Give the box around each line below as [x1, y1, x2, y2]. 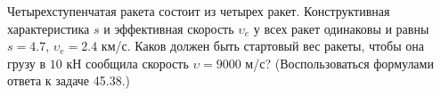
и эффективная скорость [103, 19, 234, 37]
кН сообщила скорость [66, 53, 189, 72]
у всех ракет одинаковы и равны [253, 19, 429, 37]
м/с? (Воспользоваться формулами [245, 53, 434, 72]
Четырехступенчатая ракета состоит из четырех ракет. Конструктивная [7, 2, 390, 20]
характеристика [7, 19, 90, 37]
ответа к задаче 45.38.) [7, 71, 130, 90]
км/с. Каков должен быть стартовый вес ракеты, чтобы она [101, 36, 424, 55]
